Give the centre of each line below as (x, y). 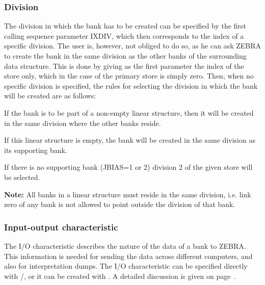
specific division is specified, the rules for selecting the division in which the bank (131, 85)
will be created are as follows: (50, 96)
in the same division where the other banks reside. (83, 123)
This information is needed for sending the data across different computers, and (128, 256)
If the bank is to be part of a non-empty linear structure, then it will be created (129, 112)
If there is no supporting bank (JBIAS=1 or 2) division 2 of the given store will (128, 167)
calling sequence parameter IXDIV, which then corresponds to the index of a (124, 35)
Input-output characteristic (61, 227)
